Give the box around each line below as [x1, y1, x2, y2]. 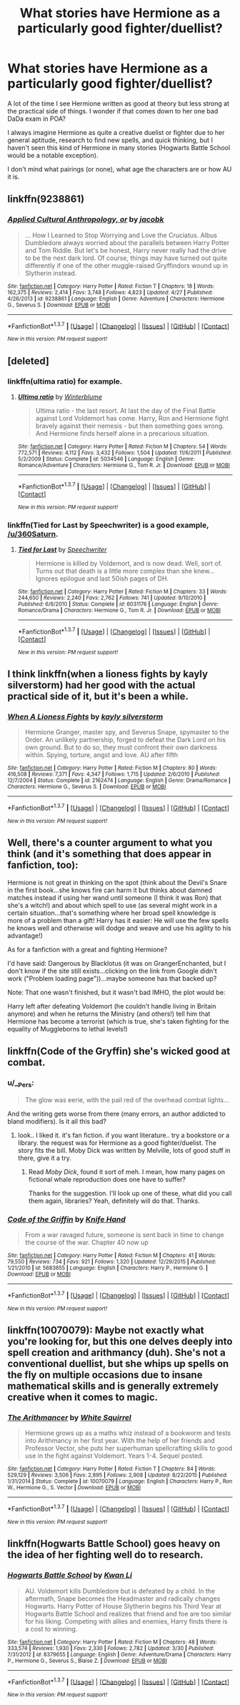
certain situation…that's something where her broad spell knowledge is [7, 909, 216, 917]
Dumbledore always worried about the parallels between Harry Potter [24, 238, 230, 247]
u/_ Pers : [7, 1078, 34, 1089]
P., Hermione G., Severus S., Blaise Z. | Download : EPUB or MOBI [7, 1657, 168, 1664]
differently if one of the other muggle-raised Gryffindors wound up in [24, 261, 229, 269]
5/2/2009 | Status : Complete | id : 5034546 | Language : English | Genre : [17, 455, 195, 462]
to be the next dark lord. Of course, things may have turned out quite [24, 254, 228, 262]
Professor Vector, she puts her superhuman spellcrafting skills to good [24, 1444, 233, 1453]
